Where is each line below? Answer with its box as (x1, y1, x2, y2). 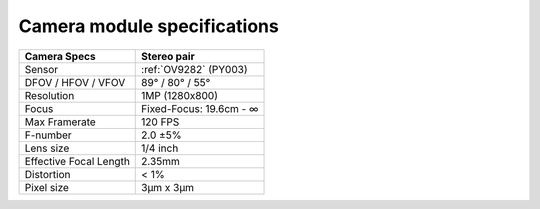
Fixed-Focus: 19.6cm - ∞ (141, 101, 259, 115)
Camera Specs (24, 49, 96, 63)
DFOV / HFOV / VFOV (24, 75, 126, 89)
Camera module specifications (18, 15, 279, 37)
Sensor (24, 62, 59, 76)
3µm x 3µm (141, 180, 195, 194)
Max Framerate (24, 115, 97, 129)
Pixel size (24, 180, 70, 194)
